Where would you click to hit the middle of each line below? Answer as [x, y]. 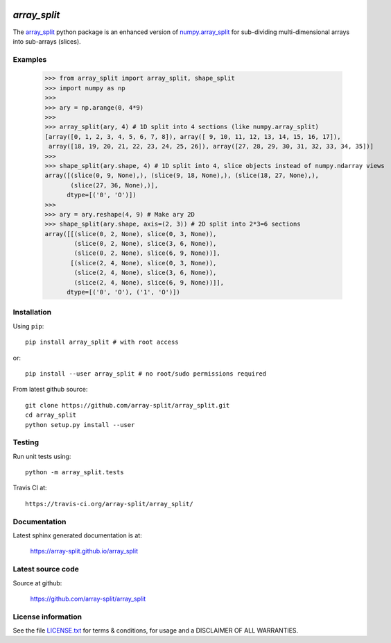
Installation [32, 312]
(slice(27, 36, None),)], [114, 185]
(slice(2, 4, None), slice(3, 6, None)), [145, 273]
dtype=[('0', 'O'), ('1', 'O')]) [123, 292]
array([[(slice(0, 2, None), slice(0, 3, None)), [131, 234]
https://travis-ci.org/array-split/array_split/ [109, 504]
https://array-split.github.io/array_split [84, 551]
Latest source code [46, 569]
